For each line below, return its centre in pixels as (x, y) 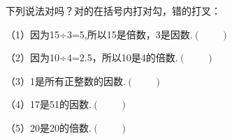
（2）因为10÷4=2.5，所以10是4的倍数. (92, 57)
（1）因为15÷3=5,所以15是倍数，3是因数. (99, 34)
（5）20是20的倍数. (49, 127)
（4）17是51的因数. (49, 104)
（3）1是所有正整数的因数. (66, 80)
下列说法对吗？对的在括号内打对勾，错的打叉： (113, 10)
